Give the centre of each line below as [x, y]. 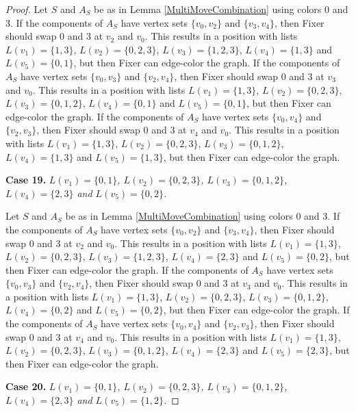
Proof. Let [27, 9]
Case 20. [26, 386]
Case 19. [26, 180]
